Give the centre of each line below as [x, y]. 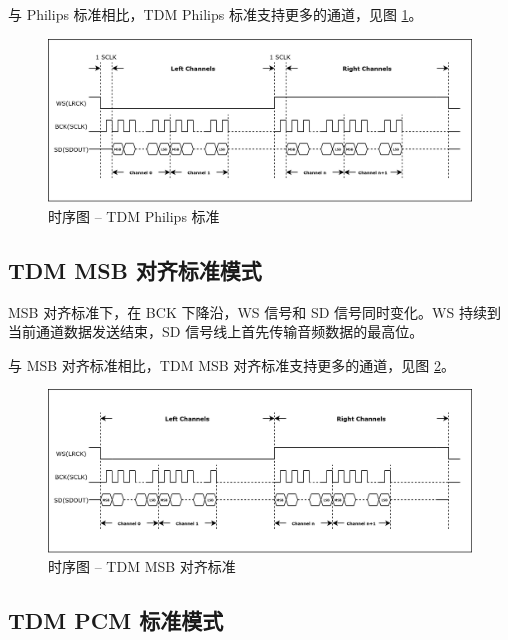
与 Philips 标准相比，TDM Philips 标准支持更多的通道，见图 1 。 [215, 14]
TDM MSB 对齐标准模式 [135, 269]
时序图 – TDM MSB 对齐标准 [142, 566]
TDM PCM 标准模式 [116, 620]
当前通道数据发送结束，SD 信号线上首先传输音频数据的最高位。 [216, 331]
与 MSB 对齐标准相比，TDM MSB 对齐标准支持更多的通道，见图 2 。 [232, 364]
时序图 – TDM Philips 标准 [134, 215]
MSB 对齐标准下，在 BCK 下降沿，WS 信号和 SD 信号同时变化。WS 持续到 [254, 311]
